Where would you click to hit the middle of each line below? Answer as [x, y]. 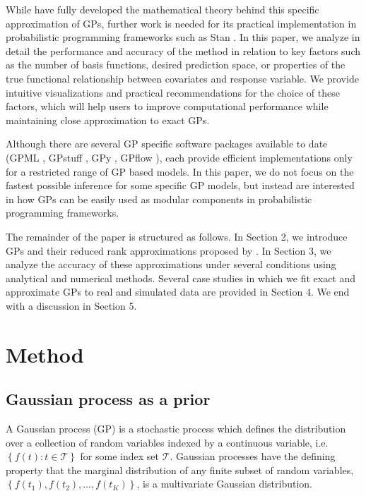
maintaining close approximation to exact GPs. [108, 120]
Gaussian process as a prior [108, 399]
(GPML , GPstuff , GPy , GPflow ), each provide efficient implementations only [179, 157]
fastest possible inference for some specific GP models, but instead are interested [180, 185]
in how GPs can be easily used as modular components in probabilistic [159, 199]
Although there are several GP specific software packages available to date [167, 144]
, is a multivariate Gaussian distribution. [224, 484]
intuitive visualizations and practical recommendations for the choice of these [173, 92]
